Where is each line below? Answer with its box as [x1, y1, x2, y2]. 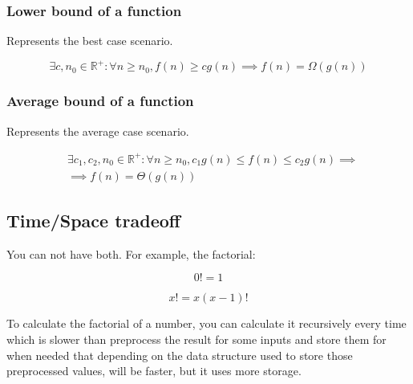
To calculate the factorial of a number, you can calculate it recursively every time [6, 315, 407, 332]
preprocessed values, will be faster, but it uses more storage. [6, 362, 302, 379]
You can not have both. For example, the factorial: [6, 245, 256, 262]
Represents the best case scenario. [6, 32, 173, 49]
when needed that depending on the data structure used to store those [6, 346, 353, 363]
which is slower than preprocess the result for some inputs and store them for [6, 331, 387, 348]
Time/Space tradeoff [6, 208, 180, 233]
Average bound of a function [6, 91, 194, 111]
